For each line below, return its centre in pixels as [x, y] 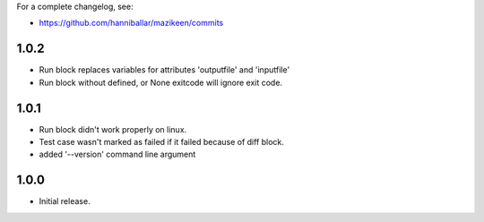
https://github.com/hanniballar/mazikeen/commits [131, 23]
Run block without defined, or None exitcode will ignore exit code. [160, 82]
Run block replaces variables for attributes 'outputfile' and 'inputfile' [164, 70]
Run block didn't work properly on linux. [113, 129]
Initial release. [65, 201]
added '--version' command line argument [117, 154]
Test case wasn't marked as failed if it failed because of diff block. [161, 141]
